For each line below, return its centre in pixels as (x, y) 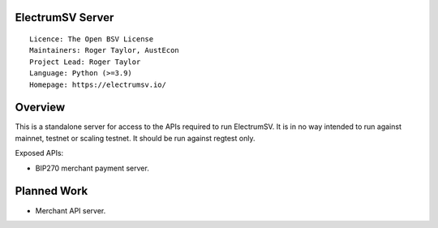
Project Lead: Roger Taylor (85, 62)
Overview (40, 108)
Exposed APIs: (39, 153)
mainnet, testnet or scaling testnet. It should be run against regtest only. (135, 138)
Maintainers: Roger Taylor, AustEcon (105, 50)
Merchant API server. (71, 210)
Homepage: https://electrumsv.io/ (98, 84)
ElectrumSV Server (64, 17)
